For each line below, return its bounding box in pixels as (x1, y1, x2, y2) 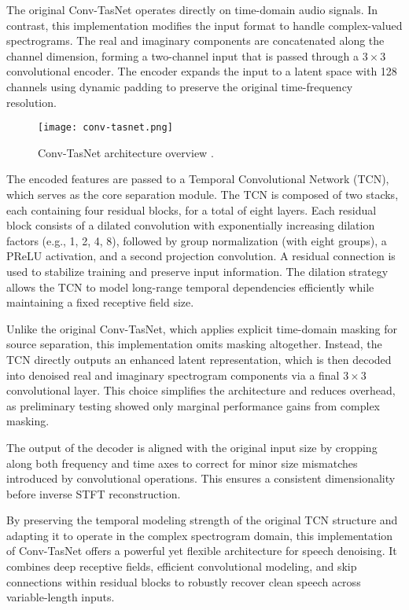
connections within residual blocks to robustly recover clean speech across (6, 573, 361, 590)
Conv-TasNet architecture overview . (38, 144, 214, 160)
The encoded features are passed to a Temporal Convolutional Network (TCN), (6, 171, 389, 187)
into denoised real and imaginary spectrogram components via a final (6, 366, 340, 383)
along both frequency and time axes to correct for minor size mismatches (6, 454, 358, 471)
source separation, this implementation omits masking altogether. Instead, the (6, 336, 382, 352)
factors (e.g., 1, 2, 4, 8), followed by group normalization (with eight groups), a (6, 232, 387, 248)
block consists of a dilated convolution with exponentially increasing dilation (6, 217, 375, 233)
